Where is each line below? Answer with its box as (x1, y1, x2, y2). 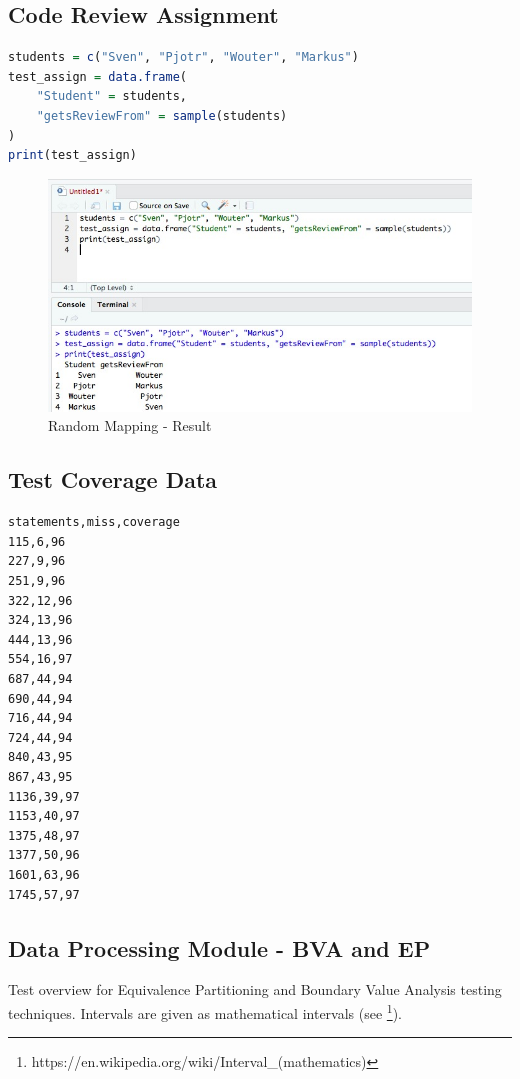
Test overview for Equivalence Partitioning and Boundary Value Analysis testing (8, 979, 502, 1000)
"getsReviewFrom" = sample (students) (36, 108, 288, 123)
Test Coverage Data (8, 464, 218, 495)
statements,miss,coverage (8, 515, 180, 530)
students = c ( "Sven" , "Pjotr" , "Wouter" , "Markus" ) (8, 50, 359, 65)
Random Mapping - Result (48, 415, 212, 436)
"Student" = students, (36, 89, 188, 104)
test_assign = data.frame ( (8, 69, 188, 84)
